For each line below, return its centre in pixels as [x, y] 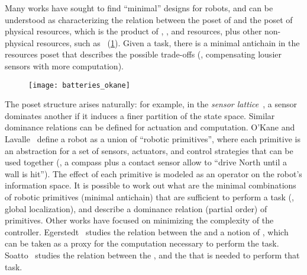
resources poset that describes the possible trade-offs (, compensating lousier [143, 54]
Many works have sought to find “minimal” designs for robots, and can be [139, 8]
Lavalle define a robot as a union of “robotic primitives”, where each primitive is [153, 139]
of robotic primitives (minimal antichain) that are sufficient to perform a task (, [149, 196]
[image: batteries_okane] [79, 85]
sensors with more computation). [64, 65]
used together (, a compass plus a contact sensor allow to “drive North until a [146, 162]
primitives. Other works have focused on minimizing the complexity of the [139, 220]
